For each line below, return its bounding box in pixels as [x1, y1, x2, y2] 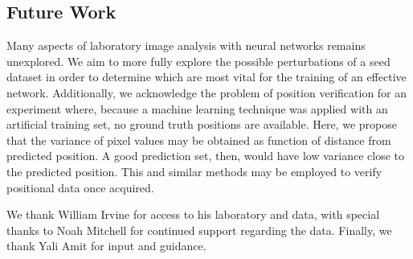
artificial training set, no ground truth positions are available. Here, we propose [6, 116, 397, 133]
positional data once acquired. [6, 179, 154, 195]
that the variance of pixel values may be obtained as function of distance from [6, 131, 391, 148]
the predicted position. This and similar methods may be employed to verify [6, 162, 382, 179]
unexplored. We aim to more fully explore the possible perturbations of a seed [6, 52, 391, 69]
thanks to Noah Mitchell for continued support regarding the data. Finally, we [6, 221, 392, 238]
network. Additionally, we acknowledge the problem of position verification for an [6, 84, 407, 101]
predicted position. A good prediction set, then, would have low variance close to [6, 147, 405, 164]
